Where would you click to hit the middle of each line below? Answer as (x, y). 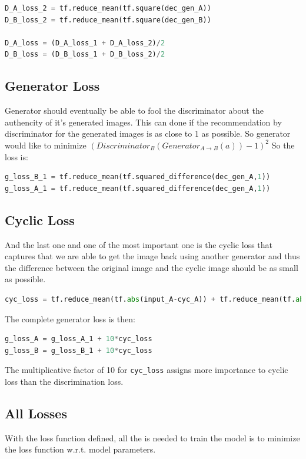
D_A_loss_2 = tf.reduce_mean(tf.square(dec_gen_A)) (108, 8)
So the (283, 145)
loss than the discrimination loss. (64, 381)
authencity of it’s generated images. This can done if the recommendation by (143, 122)
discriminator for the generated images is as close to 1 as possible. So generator (148, 133)
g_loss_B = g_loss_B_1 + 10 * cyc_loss (79, 350)
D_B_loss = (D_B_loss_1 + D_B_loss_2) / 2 (85, 55)
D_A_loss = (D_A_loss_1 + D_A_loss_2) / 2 (85, 43)
